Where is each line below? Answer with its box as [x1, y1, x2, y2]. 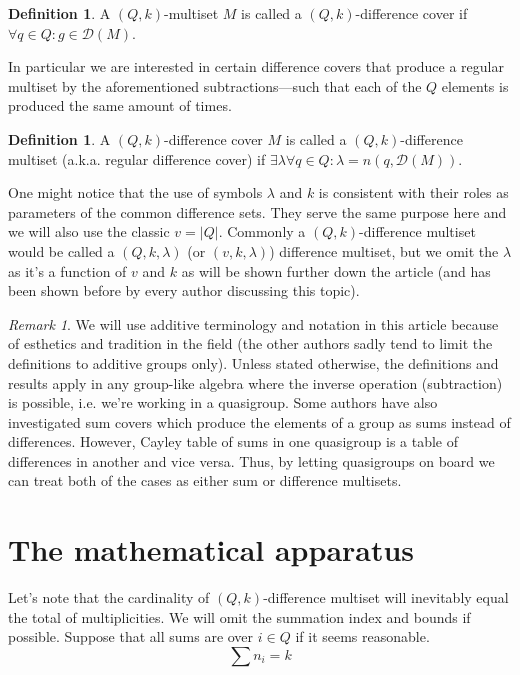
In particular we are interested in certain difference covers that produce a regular [8, 56, 504, 77]
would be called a [8, 240, 115, 261]
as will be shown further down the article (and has [181, 260, 491, 281]
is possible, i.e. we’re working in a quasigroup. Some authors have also [8, 392, 438, 413]
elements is [441, 75, 509, 96]
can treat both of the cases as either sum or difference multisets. [8, 470, 402, 491]
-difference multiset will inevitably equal [263, 587, 509, 608]
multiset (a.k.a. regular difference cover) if [8, 148, 266, 169]
